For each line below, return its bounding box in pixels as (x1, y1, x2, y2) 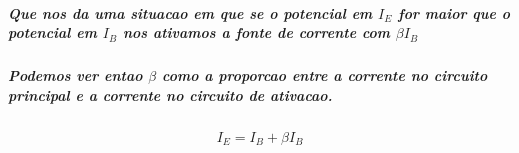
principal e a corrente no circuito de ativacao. (8, 84, 333, 105)
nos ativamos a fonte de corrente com (122, 22, 391, 43)
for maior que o (398, 2, 511, 23)
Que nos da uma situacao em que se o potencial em (8, 2, 373, 23)
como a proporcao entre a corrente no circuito (162, 65, 488, 86)
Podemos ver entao (8, 65, 143, 86)
